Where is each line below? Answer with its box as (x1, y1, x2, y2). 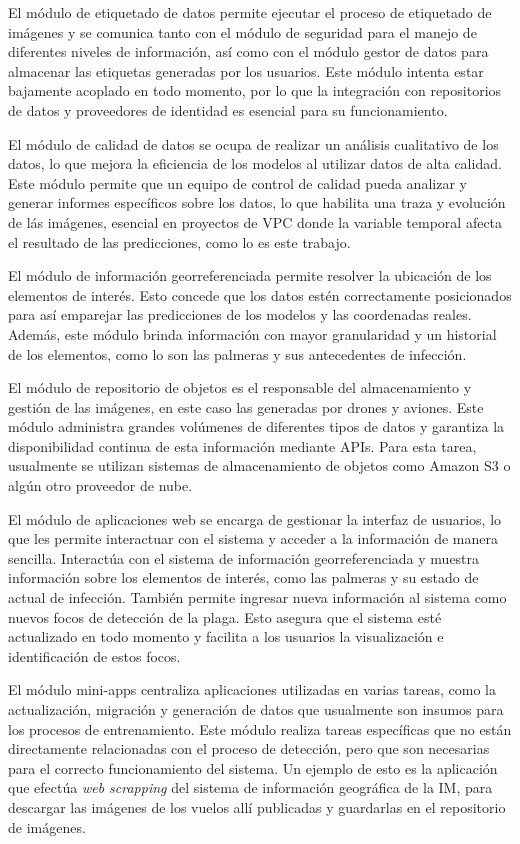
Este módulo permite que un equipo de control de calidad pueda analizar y (8, 172, 467, 193)
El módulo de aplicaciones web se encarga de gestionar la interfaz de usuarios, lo (8, 508, 502, 529)
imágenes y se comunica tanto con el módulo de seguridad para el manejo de (8, 21, 477, 42)
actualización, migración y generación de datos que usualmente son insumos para (8, 699, 504, 719)
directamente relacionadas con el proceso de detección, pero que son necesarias (8, 738, 490, 759)
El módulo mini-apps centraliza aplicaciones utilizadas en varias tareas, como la (8, 679, 496, 700)
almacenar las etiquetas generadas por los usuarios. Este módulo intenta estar (8, 60, 484, 81)
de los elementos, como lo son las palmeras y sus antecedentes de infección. (8, 343, 467, 364)
